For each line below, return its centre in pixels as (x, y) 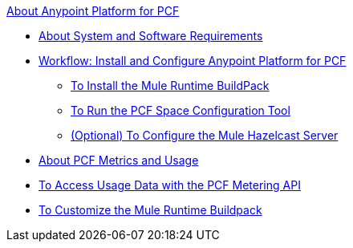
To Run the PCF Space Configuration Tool (181, 110)
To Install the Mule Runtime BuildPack (170, 85)
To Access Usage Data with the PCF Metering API (170, 185)
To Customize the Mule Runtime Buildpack (150, 210)
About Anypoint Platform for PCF (93, 11)
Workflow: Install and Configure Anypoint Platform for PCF (193, 61)
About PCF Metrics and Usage (119, 160)
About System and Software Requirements (151, 36)
